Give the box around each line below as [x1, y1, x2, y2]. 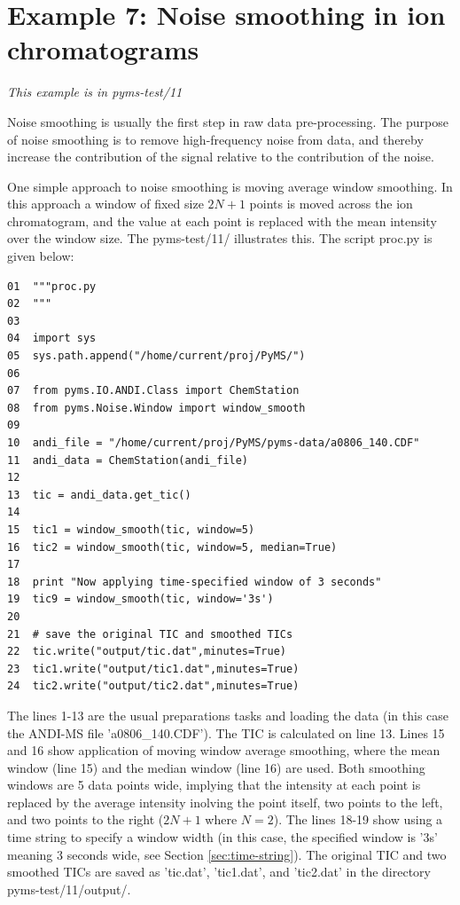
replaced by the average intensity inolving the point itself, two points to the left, [7, 792, 443, 811]
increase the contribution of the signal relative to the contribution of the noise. [7, 147, 434, 166]
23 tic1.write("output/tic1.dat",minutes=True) [7, 662, 300, 675]
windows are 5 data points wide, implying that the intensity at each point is [7, 775, 421, 794]
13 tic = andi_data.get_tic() [7, 488, 191, 501]
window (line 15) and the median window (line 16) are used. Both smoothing [7, 758, 425, 776]
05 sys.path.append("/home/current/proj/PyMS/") [7, 350, 306, 363]
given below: [7, 247, 74, 265]
